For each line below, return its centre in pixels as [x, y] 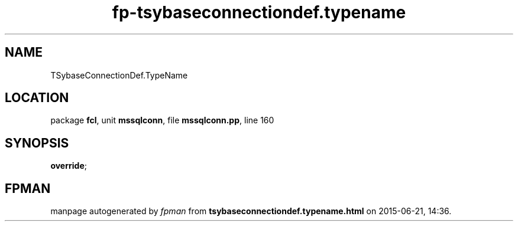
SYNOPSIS [37, 143]
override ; [69, 166]
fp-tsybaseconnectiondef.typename [259, 12]
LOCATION [37, 98]
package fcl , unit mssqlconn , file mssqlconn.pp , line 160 [162, 120]
